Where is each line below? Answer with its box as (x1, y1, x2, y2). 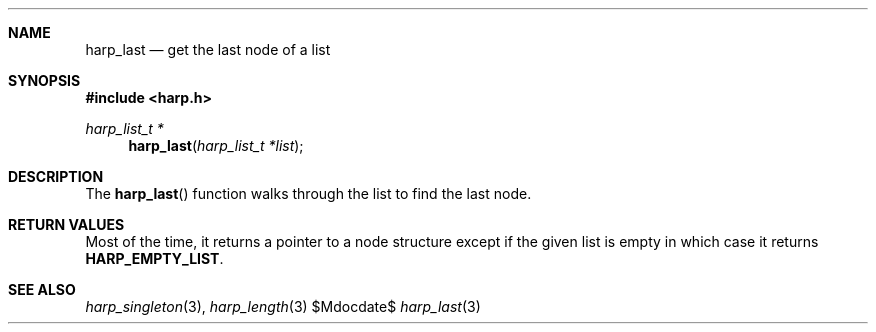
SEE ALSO (8, 281, 76, 298)
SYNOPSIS (8, 72, 81, 89)
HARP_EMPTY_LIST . (85, 250, 224, 267)
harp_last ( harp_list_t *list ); (128, 137, 304, 154)
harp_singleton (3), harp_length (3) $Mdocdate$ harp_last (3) (85, 298, 481, 315)
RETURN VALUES (8, 216, 125, 233)
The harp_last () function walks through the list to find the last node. (85, 185, 532, 202)
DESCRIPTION (8, 168, 104, 185)
